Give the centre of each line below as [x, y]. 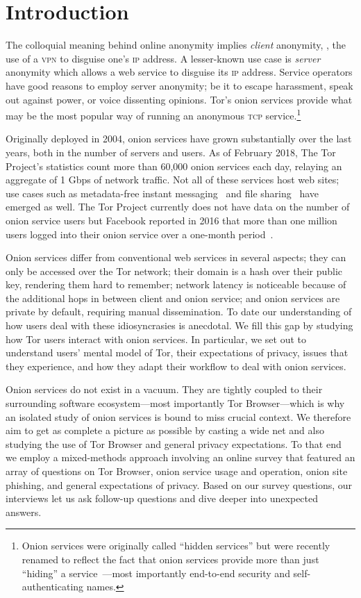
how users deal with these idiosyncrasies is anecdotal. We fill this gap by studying [179, 325]
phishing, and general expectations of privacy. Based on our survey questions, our [179, 484]
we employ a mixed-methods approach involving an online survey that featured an [180, 457]
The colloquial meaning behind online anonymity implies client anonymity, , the [176, 45]
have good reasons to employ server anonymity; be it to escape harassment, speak [179, 85]
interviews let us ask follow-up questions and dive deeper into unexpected [162, 498]
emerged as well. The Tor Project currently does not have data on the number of [178, 207]
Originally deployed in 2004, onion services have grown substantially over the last [179, 139]
